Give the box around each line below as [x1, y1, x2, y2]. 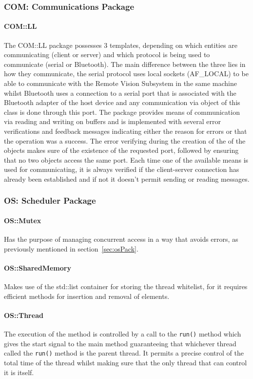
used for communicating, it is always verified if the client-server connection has [4, 164, 239, 174]
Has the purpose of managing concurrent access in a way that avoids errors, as [4, 234, 238, 244]
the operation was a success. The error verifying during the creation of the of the [4, 135, 246, 146]
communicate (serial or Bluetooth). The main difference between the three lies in [4, 59, 246, 69]
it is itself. [4, 367, 34, 377]
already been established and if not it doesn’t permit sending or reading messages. [4, 173, 250, 184]
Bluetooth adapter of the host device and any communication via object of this [4, 97, 240, 107]
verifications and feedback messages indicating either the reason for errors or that [4, 126, 247, 136]
